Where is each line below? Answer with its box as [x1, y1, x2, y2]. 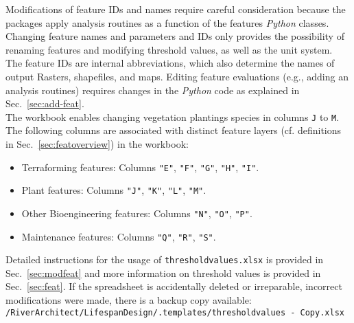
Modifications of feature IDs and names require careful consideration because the [5, 2, 346, 16]
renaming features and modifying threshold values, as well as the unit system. [5, 42, 333, 56]
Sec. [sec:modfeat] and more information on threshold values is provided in [5, 265, 321, 280]
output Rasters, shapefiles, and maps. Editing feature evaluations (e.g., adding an [5, 69, 349, 83]
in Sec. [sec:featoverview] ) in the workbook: [5, 137, 189, 151]
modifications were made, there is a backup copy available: [5, 293, 252, 307]
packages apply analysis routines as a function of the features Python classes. [5, 15, 329, 30]
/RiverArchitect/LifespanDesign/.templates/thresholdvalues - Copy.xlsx [5, 307, 344, 318]
